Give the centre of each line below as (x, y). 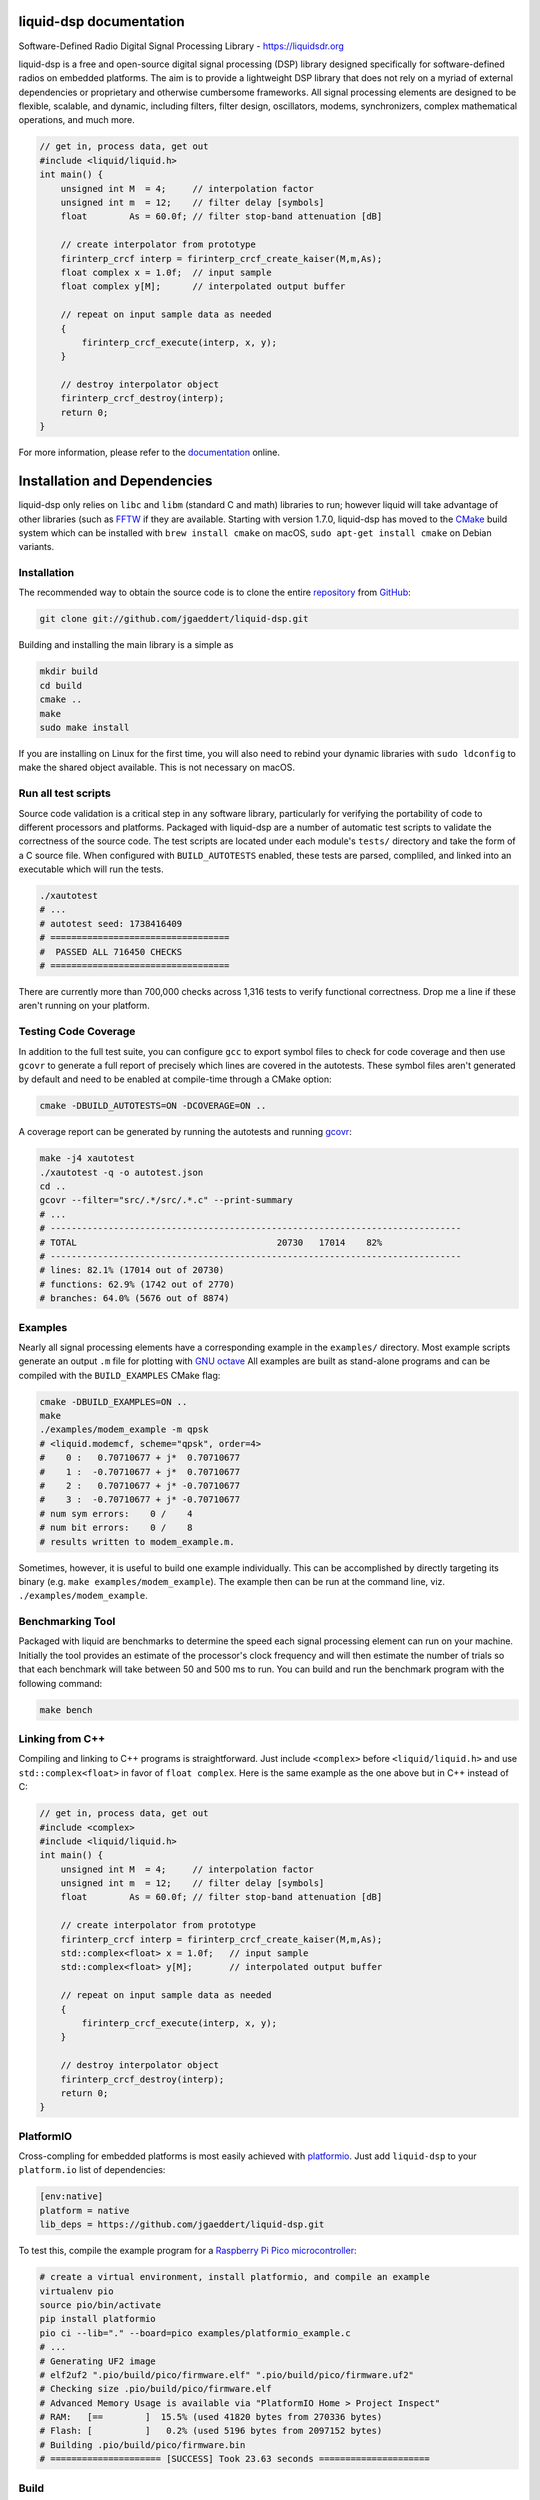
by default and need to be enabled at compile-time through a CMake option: (175, 1079)
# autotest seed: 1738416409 (111, 923)
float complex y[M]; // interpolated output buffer (203, 286)
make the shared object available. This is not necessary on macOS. (156, 767)
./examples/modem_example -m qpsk (124, 1429)
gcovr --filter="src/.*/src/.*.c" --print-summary (166, 1200)
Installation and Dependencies (115, 481)
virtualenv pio (76, 2291)
